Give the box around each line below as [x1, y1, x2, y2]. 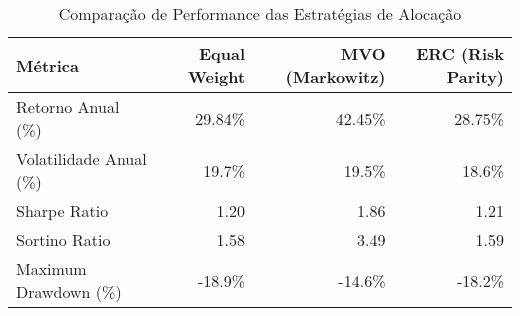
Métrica [16, 53, 79, 77]
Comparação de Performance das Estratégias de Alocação [58, 2, 462, 25]
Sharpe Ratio [16, 199, 109, 222]
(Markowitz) [285, 65, 386, 88]
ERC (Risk [416, 42, 504, 65]
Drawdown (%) [16, 280, 122, 303]
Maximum [16, 257, 87, 280]
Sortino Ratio [16, 228, 111, 251]
